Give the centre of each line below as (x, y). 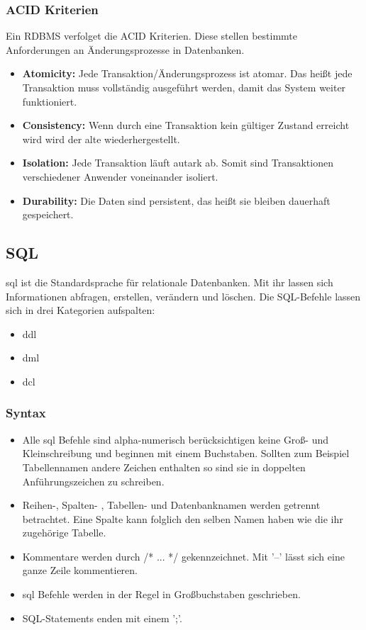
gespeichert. (48, 214)
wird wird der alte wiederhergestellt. (101, 139)
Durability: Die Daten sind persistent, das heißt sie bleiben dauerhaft (176, 200)
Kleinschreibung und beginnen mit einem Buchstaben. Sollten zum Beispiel (186, 453)
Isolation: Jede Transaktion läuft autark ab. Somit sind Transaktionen (178, 163)
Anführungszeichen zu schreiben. (93, 481)
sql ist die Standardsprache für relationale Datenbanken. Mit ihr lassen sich (170, 282)
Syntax (26, 413)
